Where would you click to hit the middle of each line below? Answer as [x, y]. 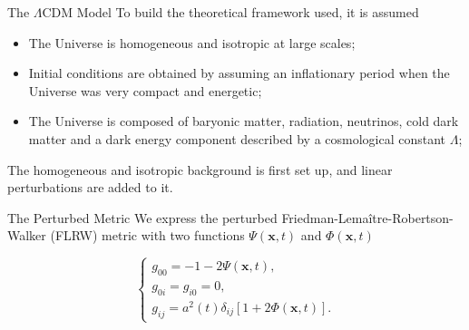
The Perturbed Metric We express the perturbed [142, 217]
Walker [27, 235]
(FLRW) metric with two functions [147, 235]
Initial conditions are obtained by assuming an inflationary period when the [239, 73]
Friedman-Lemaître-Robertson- [367, 217]
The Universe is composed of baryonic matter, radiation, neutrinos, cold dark [244, 121]
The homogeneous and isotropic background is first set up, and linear [200, 169]
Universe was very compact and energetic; [145, 90]
